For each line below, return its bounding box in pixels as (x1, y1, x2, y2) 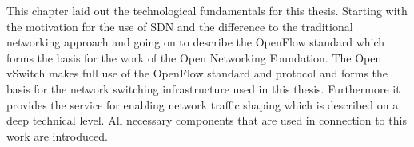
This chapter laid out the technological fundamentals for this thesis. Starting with (6, 2, 408, 18)
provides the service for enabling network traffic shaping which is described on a (6, 96, 399, 113)
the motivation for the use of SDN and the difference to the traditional (6, 18, 353, 34)
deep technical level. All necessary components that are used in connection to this (6, 112, 407, 129)
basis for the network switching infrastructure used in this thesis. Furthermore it (6, 80, 400, 97)
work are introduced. (6, 127, 108, 144)
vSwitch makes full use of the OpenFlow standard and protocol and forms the (6, 65, 388, 81)
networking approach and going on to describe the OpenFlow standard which (6, 34, 385, 50)
